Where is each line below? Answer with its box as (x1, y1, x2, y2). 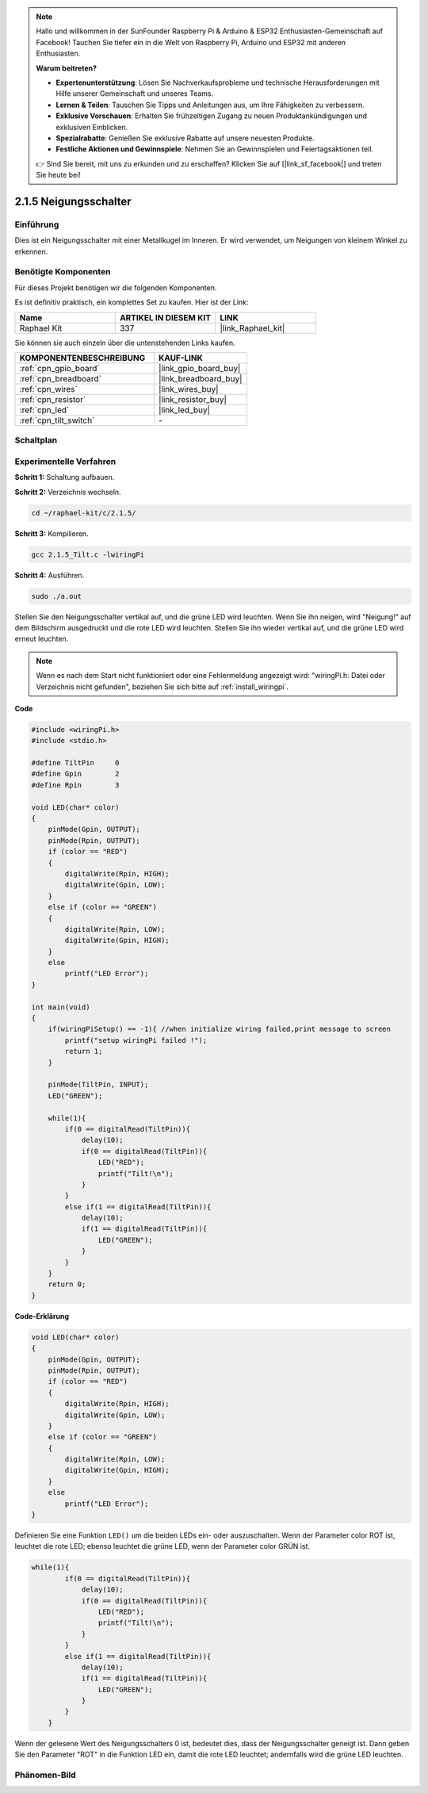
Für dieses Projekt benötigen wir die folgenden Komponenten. (14, 282, 217, 293)
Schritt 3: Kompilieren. (14, 528, 89, 538)
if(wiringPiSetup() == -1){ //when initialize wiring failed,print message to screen (48, 1025, 392, 1034)
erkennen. (14, 247, 48, 256)
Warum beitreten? (36, 63, 97, 73)
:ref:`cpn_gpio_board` (19, 362, 100, 374)
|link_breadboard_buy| (159, 373, 243, 384)
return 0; (48, 1280, 86, 1289)
